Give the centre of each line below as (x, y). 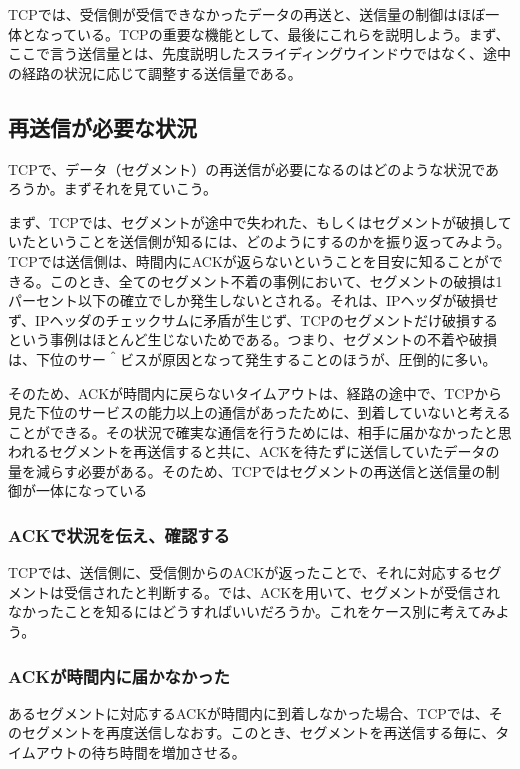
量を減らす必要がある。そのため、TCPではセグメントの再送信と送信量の (247, 470)
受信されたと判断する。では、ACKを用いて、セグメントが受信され (281, 591)
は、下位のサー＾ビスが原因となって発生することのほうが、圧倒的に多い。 (252, 358)
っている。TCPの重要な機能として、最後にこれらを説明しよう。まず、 (279, 33)
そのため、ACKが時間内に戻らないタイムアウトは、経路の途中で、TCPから (255, 392)
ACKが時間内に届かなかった (119, 675)
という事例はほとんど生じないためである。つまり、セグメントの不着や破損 (252, 339)
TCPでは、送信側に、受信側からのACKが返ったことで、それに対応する (241, 572)
